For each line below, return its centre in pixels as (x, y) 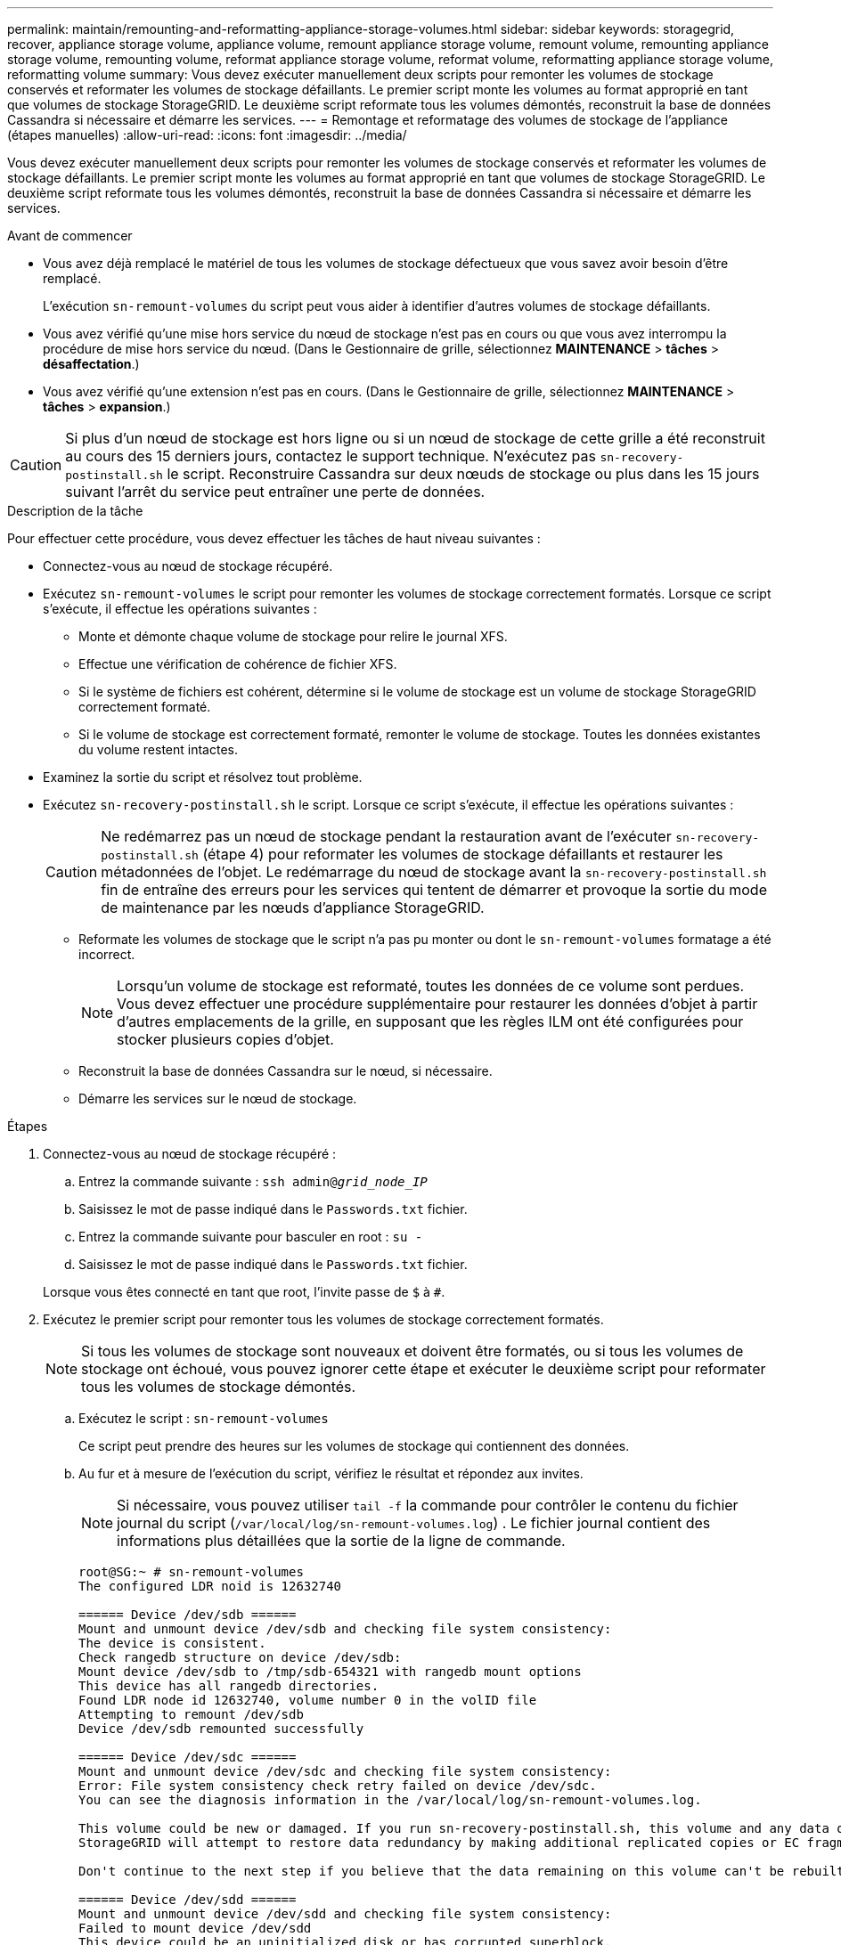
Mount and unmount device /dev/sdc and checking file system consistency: (345, 1771)
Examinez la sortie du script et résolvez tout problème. (203, 777)
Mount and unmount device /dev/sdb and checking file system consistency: (345, 1629)
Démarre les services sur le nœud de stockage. (218, 1099)
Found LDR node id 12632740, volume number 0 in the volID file (308, 1700)
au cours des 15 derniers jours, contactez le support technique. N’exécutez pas (331, 456)
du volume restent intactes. (158, 749)
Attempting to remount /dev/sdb (191, 1714)
